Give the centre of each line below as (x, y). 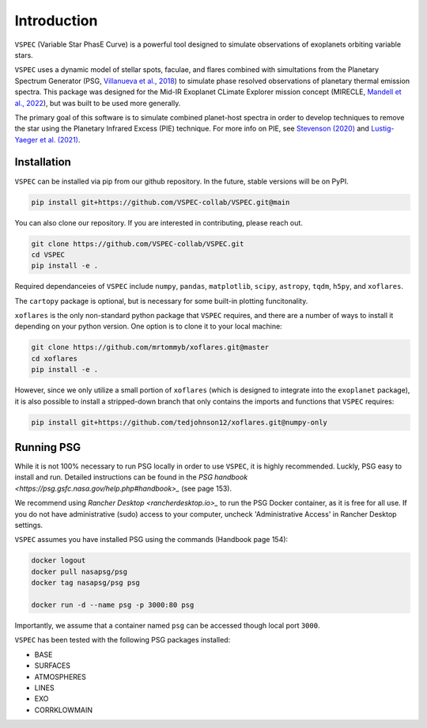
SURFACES (53, 665)
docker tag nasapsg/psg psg (85, 583)
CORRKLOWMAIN (63, 710)
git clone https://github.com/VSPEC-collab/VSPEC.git (138, 244)
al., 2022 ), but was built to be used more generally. (98, 103)
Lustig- (382, 129)
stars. (24, 55)
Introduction (56, 21)
